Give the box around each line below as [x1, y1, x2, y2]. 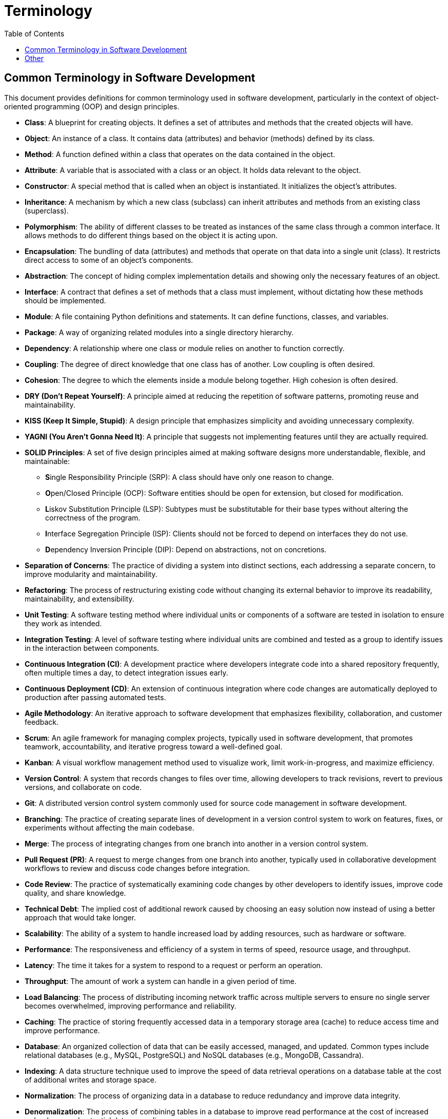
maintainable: [25, 456, 70, 466]
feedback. [25, 717, 59, 726]
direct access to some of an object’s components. [25, 255, 193, 264]
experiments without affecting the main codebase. [25, 823, 194, 832]
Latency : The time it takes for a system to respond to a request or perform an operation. [25, 960, 323, 970]
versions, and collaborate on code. [25, 782, 142, 792]
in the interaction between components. [25, 643, 159, 652]
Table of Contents [4, 29, 65, 38]
